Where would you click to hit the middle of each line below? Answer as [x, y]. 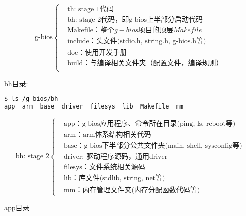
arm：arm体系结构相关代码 [107, 135]
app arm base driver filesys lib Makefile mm [94, 107]
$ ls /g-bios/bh [31, 99]
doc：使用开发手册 [97, 53]
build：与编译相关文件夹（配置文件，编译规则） [145, 64]
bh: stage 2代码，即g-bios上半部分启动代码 [135, 20]
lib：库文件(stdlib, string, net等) [114, 179]
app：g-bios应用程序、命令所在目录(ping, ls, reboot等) [150, 124]
